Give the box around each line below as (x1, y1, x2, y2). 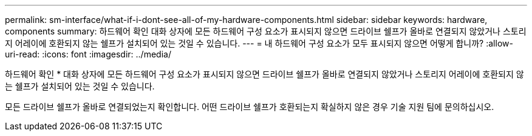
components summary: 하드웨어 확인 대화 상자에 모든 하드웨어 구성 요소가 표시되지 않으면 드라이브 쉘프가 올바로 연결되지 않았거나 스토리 (5, 26, 527, 36)
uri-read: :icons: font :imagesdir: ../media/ (5, 49, 171, 59)
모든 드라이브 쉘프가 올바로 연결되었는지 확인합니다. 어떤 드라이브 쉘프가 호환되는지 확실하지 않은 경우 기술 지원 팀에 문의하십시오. (5, 102, 494, 112)
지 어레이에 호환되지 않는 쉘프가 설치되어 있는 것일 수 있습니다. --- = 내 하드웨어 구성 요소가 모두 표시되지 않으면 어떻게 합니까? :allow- (5, 38, 513, 48)
